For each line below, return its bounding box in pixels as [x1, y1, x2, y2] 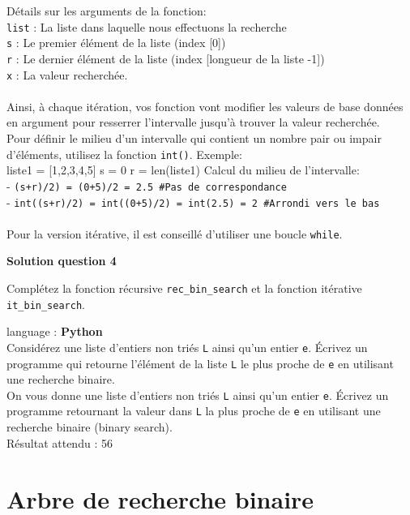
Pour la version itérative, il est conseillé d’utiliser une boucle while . [6, 225, 343, 242]
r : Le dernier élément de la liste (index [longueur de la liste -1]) [6, 49, 325, 67]
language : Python [6, 323, 103, 340]
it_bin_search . [6, 295, 85, 312]
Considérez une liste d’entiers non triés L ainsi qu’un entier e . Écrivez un [6, 338, 368, 355]
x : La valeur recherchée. [6, 66, 128, 83]
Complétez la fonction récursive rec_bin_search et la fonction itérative [6, 280, 362, 296]
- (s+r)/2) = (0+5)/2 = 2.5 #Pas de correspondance [6, 177, 287, 194]
